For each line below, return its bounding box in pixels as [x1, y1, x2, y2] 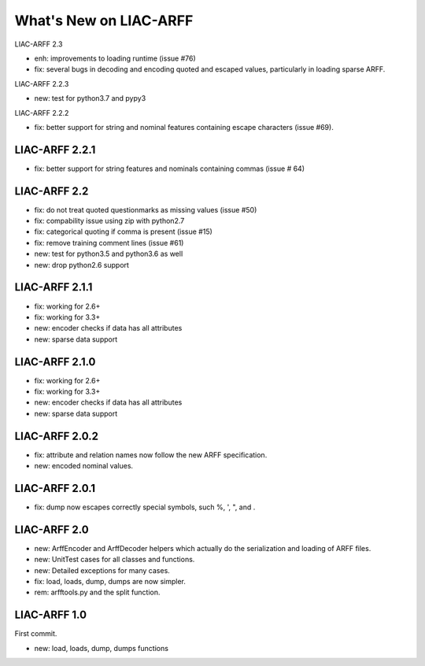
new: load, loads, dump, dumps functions [34, 643, 169, 653]
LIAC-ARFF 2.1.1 [14, 280, 93, 294]
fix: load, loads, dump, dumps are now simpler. [34, 577, 187, 586]
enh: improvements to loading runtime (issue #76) [34, 54, 196, 63]
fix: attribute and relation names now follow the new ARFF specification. [34, 450, 268, 460]
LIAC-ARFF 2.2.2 [14, 108, 69, 117]
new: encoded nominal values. [34, 461, 134, 471]
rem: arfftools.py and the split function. [34, 587, 161, 598]
